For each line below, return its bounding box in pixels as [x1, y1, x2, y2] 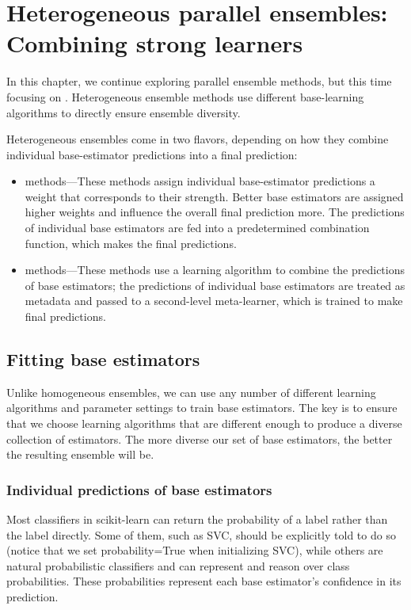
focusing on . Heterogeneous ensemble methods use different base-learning [6, 88, 364, 105]
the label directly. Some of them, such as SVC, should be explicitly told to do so [6, 526, 396, 543]
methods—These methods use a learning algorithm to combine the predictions [25, 261, 405, 278]
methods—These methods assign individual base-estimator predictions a [25, 173, 375, 189]
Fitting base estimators [6, 347, 200, 372]
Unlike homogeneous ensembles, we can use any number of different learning [6, 383, 376, 400]
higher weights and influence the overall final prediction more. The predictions [25, 204, 405, 220]
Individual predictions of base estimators [6, 479, 272, 499]
